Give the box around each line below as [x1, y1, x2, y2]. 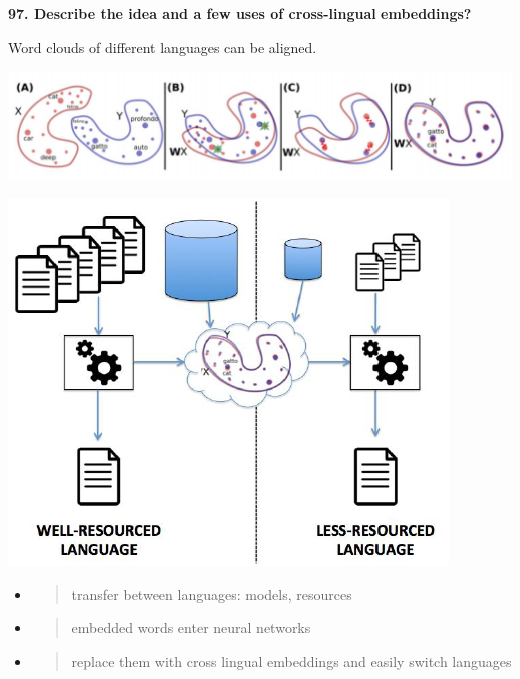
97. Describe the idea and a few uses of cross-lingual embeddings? [8, 3, 472, 23]
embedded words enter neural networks [71, 617, 311, 638]
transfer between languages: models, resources [71, 583, 352, 604]
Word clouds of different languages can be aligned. [8, 36, 317, 57]
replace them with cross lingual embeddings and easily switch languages [71, 650, 512, 671]
